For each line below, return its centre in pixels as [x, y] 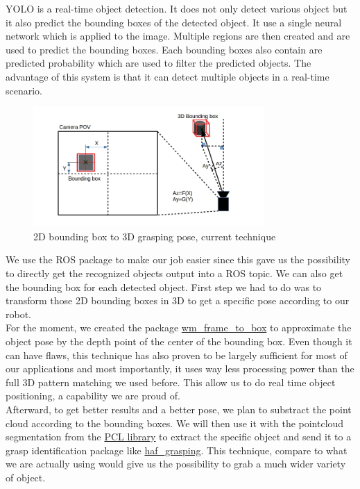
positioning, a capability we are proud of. [93, 396]
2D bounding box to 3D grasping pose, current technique [155, 236]
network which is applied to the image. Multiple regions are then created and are [178, 36]
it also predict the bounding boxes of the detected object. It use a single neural [174, 22]
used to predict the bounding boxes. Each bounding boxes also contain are [164, 49]
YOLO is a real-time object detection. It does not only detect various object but [177, 8]
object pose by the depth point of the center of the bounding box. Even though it [179, 341]
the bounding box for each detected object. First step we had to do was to [164, 287]
